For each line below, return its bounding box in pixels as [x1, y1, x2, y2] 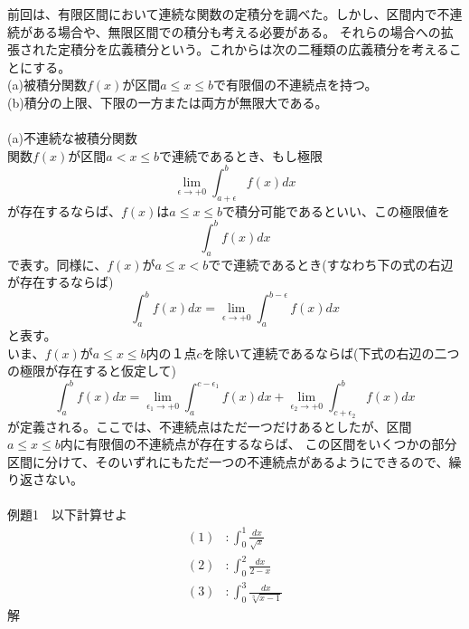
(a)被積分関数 [7, 75, 87, 94]
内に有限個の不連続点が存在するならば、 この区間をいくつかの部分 [60, 434, 457, 453]
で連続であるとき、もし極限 [159, 146, 323, 165]
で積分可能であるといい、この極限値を [222, 201, 450, 220]
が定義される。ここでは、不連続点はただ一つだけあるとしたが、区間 [7, 416, 412, 435]
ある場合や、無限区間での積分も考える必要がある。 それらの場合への [32, 22, 441, 41]
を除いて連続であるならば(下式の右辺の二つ [202, 343, 460, 362]
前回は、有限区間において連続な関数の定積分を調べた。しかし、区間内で [7, 5, 437, 23]
